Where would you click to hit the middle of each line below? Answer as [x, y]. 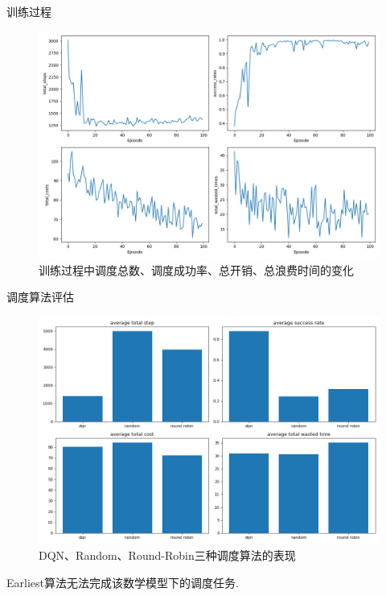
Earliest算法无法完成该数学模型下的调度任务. [123, 582]
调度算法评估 [40, 297]
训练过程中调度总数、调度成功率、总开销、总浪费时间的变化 [196, 269]
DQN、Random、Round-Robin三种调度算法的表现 [167, 555]
